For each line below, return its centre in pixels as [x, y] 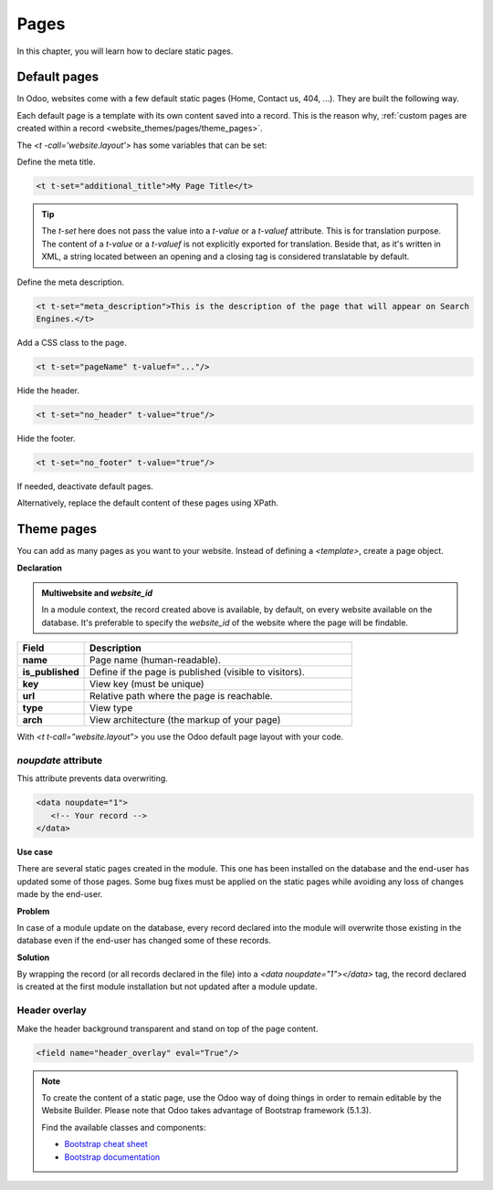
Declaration [40, 568]
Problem [33, 911]
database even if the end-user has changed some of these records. [144, 941]
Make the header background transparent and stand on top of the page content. [168, 1028]
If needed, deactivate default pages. [85, 486]
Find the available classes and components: [124, 1127]
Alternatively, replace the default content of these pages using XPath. [147, 503]
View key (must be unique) [147, 684]
